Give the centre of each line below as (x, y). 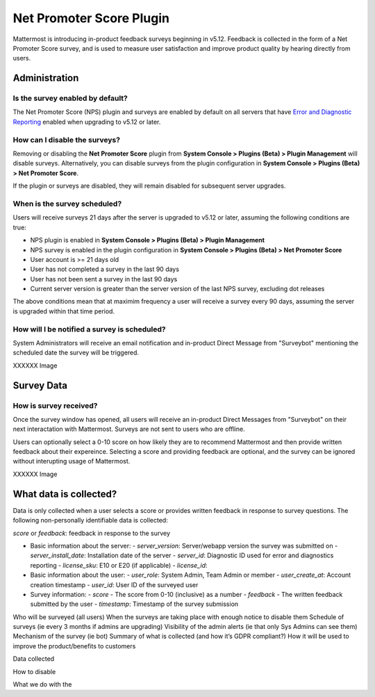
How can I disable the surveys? (67, 140)
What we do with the (42, 684)
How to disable (34, 671)
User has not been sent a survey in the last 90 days (104, 279)
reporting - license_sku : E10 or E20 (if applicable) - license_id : (119, 565)
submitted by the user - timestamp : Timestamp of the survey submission (134, 604)
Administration (46, 78)
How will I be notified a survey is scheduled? (89, 329)
